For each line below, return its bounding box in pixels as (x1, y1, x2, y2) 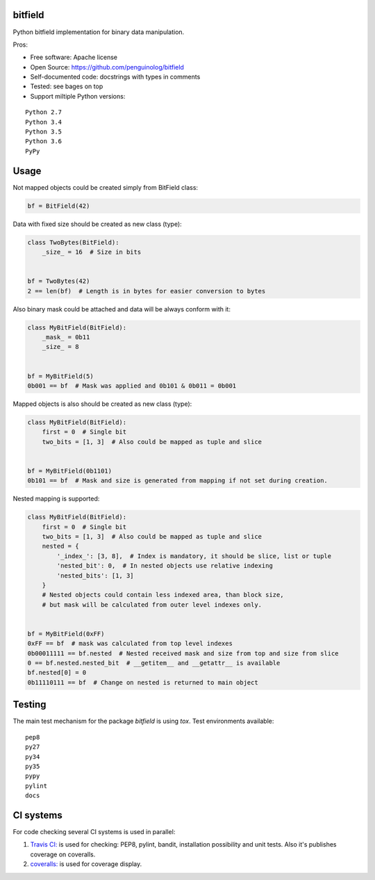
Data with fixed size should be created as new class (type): (12, 220, 182, 228)
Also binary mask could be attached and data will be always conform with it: (12, 304, 231, 313)
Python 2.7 (25, 108, 62, 116)
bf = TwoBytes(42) (27, 277, 90, 285)
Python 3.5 (25, 128, 62, 136)
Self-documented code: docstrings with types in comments (30, 73, 201, 81)
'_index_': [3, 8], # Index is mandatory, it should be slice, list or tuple (56, 552, 332, 560)
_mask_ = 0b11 (42, 333, 90, 341)
